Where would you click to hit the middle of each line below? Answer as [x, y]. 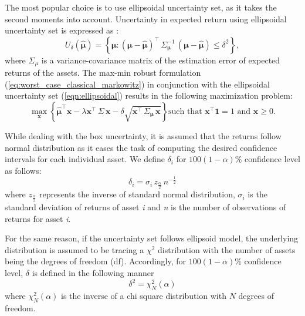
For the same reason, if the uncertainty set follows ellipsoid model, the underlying [152, 238]
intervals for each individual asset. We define [85, 159]
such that [185, 112]
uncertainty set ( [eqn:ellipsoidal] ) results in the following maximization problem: [149, 95]
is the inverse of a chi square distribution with [144, 295]
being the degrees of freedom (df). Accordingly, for [96, 261]
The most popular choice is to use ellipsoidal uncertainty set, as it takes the [141, 7]
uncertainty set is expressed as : [62, 30]
